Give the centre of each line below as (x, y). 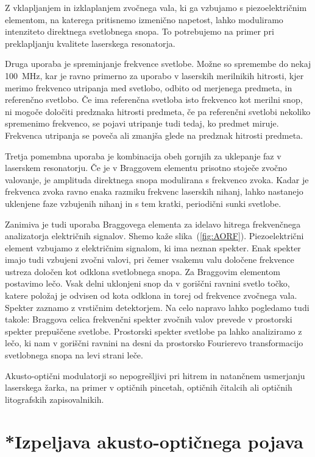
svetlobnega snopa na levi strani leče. (74, 355)
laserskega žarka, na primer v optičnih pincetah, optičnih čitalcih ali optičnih (149, 387)
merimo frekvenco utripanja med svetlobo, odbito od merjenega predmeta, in (149, 87)
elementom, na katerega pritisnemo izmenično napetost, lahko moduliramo (144, 19)
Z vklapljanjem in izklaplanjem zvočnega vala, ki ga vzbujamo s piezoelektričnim (156, 7)
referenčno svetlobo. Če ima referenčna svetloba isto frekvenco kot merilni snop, (154, 99)
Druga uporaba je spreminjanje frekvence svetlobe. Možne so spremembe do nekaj (158, 64)
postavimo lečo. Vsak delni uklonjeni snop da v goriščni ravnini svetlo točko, (147, 283)
